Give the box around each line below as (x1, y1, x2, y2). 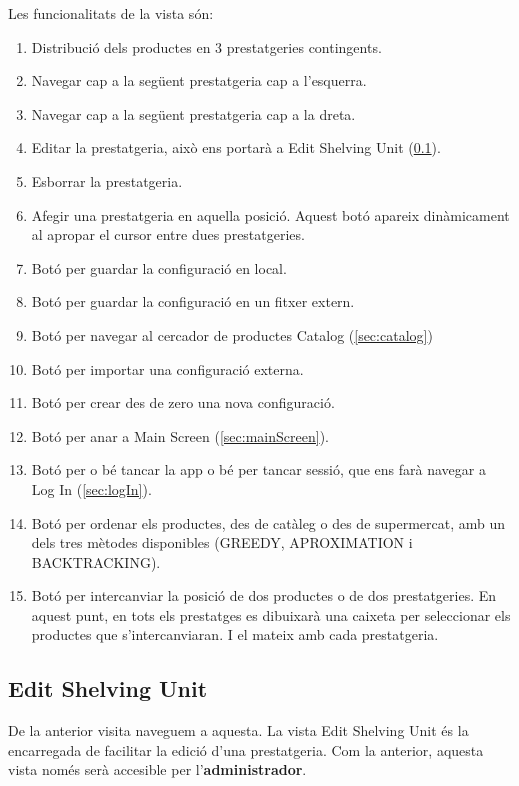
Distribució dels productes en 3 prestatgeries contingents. (31, 36, 382, 57)
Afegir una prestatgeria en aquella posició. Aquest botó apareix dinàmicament (31, 204, 510, 225)
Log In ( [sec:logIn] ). (31, 478, 152, 499)
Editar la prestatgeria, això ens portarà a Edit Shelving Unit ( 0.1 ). (31, 137, 441, 158)
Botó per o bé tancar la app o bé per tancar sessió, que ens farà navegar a (31, 459, 486, 480)
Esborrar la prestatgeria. (31, 170, 183, 191)
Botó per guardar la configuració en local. (31, 257, 287, 278)
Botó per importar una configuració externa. (31, 358, 304, 379)
